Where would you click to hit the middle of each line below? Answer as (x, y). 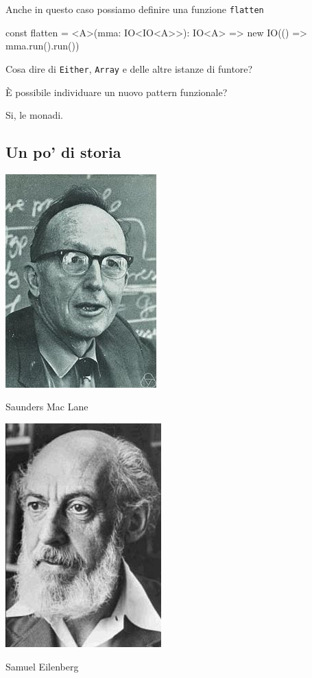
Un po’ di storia (63, 152)
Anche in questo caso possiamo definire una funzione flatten (135, 9)
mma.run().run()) (43, 46)
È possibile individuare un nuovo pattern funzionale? (117, 92)
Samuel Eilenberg (42, 666)
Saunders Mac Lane (47, 407)
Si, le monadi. (35, 115)
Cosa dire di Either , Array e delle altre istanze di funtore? (129, 68)
